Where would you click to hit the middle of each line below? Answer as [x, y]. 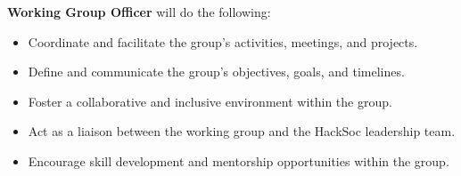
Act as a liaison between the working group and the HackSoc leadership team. [242, 131]
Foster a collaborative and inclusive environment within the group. [210, 101]
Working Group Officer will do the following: [139, 12]
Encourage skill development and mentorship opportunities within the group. [239, 160]
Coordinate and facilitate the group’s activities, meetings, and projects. [223, 41]
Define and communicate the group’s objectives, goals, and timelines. [216, 72]
